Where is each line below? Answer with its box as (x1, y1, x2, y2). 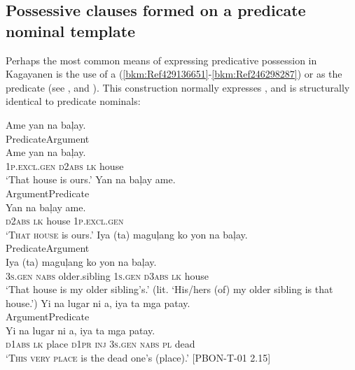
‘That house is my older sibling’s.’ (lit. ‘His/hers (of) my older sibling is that (6, 282, 333, 297)
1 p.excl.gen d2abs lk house (6, 158, 124, 173)
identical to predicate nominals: (6, 94, 141, 108)
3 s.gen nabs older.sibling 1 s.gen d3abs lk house (6, 268, 209, 283)
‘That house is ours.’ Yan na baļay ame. (6, 172, 176, 187)
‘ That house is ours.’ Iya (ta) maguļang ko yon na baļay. (6, 227, 248, 241)
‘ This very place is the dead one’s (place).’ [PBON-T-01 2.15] (6, 350, 271, 365)
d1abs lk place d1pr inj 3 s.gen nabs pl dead (6, 336, 195, 351)
